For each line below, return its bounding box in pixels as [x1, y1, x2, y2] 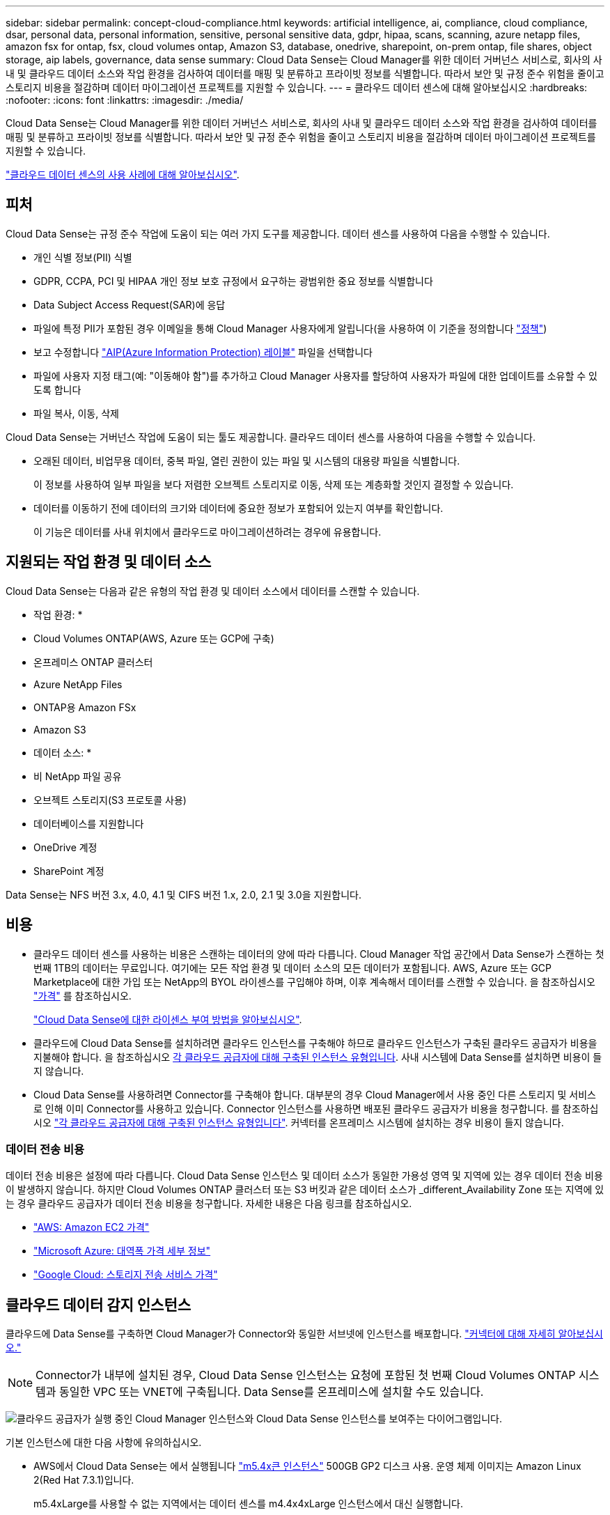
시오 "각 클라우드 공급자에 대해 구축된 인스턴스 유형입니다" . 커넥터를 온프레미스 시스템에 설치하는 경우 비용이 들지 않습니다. [33, 1116, 564, 1128]
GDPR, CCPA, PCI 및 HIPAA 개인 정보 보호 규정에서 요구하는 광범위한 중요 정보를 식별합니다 [33, 274, 433, 287]
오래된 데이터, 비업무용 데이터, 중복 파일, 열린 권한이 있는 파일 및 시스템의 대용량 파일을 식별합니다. [33, 454, 460, 467]
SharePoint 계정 [33, 864, 104, 877]
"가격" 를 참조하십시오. [33, 989, 132, 1002]
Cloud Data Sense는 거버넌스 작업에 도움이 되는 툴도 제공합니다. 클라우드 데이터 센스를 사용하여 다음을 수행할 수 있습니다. [6, 430, 535, 443]
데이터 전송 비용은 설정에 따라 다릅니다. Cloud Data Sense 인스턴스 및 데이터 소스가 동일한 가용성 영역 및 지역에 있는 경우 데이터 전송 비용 [6, 1170, 603, 1182]
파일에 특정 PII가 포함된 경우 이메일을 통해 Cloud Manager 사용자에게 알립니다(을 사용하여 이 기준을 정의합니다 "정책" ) [33, 322, 547, 334]
